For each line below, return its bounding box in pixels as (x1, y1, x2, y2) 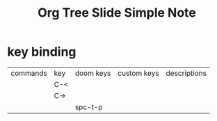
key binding (7, 44, 77, 60)
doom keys (74, 68, 111, 78)
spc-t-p (74, 102, 103, 112)
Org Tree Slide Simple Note (37, 5, 197, 21)
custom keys (118, 68, 159, 78)
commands (10, 68, 47, 78)
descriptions (166, 68, 207, 78)
